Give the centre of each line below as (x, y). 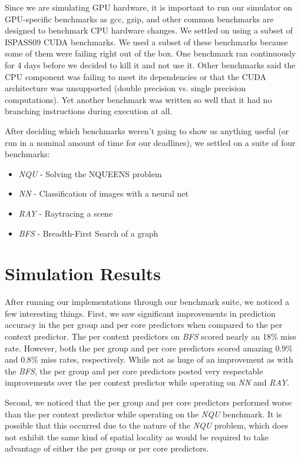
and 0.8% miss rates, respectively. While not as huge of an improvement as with (149, 359)
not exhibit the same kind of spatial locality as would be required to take (137, 437)
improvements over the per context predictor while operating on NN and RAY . (147, 382)
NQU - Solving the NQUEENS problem (90, 173)
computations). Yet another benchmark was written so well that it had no (138, 99)
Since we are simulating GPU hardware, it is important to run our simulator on (149, 7)
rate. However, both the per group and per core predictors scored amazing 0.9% (149, 348)
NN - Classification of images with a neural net (104, 193)
